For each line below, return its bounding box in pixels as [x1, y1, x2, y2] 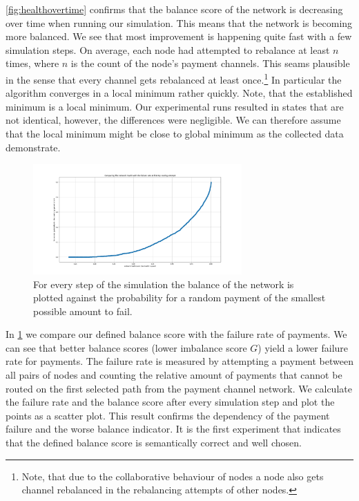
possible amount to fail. [33, 303, 133, 318]
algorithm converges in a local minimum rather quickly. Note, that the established [6, 86, 353, 100]
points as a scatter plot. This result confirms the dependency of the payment [6, 408, 330, 422]
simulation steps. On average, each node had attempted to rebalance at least [6, 42, 330, 57]
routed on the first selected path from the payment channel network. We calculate [6, 381, 352, 395]
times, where [6, 56, 59, 70]
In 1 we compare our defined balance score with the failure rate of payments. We [6, 327, 347, 341]
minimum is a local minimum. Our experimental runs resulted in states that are [6, 99, 344, 113]
